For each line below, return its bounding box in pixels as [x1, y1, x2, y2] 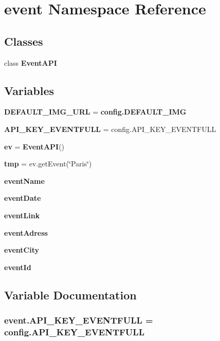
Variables [4, 82, 54, 98]
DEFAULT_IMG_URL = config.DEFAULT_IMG [4, 106, 187, 117]
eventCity [4, 244, 39, 255]
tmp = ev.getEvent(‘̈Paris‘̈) [4, 158, 92, 169]
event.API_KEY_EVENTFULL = [4, 314, 153, 327]
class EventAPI [4, 57, 57, 68]
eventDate [4, 193, 41, 203]
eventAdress [4, 227, 48, 238]
